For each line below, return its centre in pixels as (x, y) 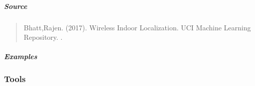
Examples (21, 56)
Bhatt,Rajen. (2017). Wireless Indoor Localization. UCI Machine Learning (137, 27)
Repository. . (43, 37)
